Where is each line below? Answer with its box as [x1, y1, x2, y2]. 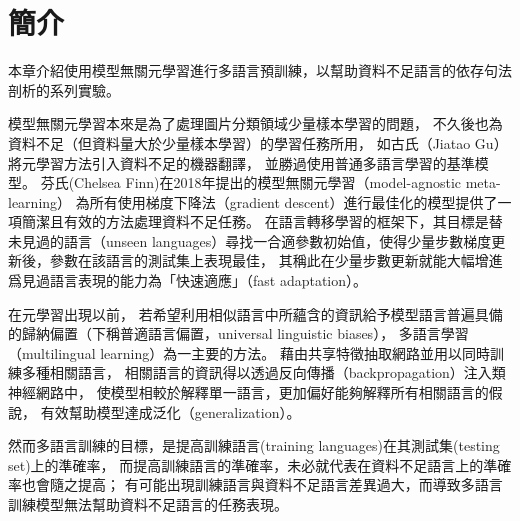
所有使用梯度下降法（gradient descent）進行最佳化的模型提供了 [89, 191, 498, 212]
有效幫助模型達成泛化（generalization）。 [40, 401, 301, 422]
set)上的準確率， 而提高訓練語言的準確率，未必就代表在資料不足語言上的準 [8, 454, 498, 475]
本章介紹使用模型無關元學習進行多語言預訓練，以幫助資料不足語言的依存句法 [8, 60, 512, 81]
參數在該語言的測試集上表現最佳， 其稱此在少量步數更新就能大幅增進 [49, 250, 503, 271]
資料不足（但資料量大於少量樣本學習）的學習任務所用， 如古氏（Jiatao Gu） [8, 132, 508, 153]
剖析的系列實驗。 [8, 79, 120, 100]
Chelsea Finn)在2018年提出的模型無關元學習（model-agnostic [74, 172, 462, 193]
